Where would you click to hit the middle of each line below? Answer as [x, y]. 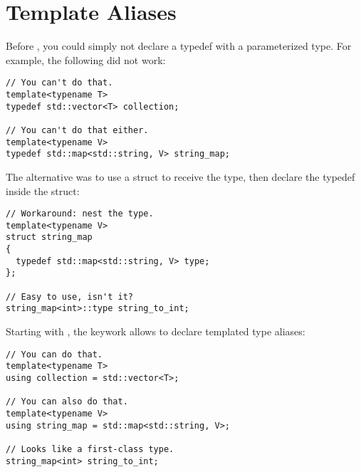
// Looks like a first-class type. [90, 449]
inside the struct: [43, 190]
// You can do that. [54, 354]
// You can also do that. [67, 402]
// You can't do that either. [77, 130]
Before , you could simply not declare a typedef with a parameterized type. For [179, 46]
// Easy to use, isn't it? [69, 297]
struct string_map [49, 237]
